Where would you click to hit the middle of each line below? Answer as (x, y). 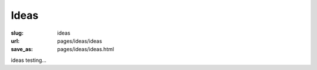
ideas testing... (29, 60)
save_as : (22, 49)
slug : (17, 33)
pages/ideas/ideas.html (86, 49)
